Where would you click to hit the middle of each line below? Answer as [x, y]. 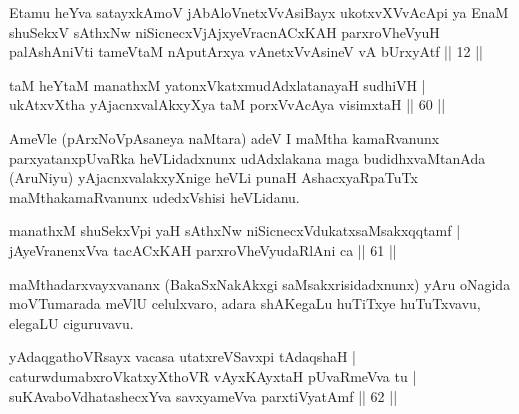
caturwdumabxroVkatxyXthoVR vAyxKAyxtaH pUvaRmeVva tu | [213, 375]
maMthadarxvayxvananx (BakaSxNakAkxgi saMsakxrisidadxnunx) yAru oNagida [260, 283]
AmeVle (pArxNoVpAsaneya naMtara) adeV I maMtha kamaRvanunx [224, 137]
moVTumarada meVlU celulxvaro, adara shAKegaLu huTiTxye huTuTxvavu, [245, 303]
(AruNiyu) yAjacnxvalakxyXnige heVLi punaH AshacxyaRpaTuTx [213, 177]
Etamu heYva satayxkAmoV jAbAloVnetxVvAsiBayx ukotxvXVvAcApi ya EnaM [259, 12]
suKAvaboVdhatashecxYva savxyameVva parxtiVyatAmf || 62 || [203, 395]
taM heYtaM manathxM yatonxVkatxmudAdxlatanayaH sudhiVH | [217, 84]
